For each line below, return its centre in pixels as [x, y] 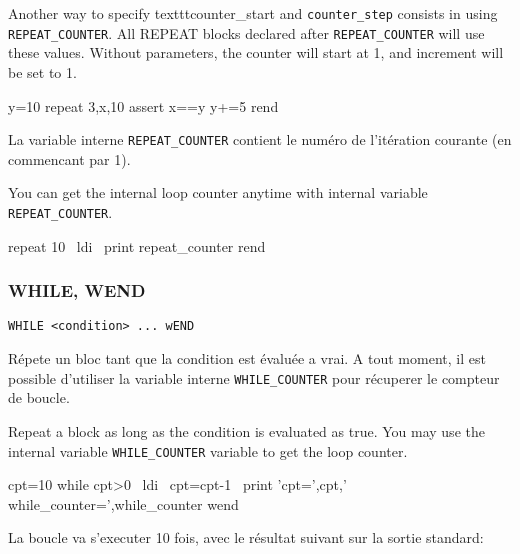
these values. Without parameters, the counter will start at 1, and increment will [256, 52]
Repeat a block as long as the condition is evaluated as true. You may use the [246, 430]
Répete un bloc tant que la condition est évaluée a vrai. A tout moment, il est [247, 358]
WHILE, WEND [77, 290]
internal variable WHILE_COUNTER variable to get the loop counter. [208, 450]
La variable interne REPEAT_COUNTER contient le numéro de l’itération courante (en [260, 139]
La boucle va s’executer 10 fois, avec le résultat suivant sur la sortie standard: [246, 537]
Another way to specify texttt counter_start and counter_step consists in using [253, 13]
